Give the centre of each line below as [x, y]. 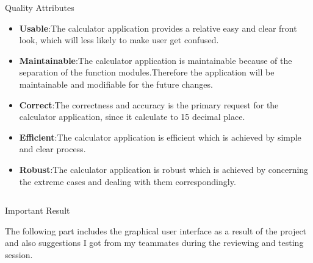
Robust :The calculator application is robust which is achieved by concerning [164, 169]
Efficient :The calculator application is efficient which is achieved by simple [160, 137]
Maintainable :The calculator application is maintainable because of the [156, 60]
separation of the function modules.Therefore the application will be [147, 72]
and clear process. [52, 149]
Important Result [38, 210]
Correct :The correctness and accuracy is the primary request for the [149, 104]
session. [19, 254]
